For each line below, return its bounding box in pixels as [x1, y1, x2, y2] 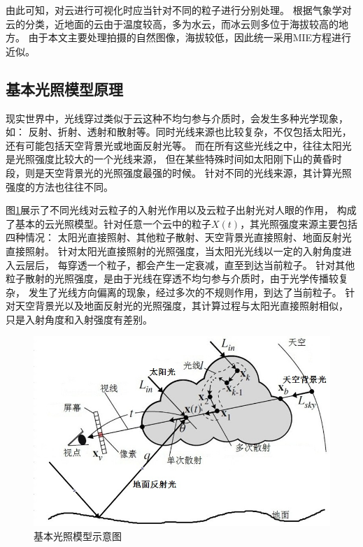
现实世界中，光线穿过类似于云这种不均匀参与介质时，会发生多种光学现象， [6, 110, 348, 125]
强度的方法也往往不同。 [6, 179, 113, 194]
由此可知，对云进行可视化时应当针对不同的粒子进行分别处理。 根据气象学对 [6, 3, 352, 17]
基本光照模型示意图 [34, 528, 122, 543]
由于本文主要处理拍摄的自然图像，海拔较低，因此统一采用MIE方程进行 [28, 30, 352, 45]
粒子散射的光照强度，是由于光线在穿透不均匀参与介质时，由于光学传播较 [6, 271, 339, 286]
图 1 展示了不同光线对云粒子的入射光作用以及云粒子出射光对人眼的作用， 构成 [6, 203, 357, 217]
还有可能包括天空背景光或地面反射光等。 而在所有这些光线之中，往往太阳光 [6, 138, 352, 152]
